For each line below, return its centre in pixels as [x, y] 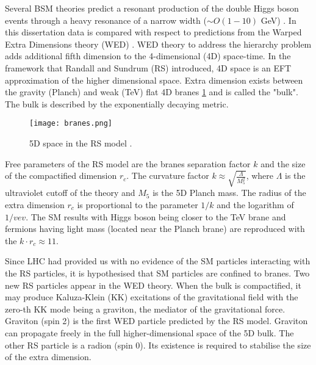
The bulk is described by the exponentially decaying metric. [117, 103]
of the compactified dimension [61, 175]
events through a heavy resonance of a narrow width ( [106, 20]
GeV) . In [278, 20]
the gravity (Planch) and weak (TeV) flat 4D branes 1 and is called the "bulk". [152, 92]
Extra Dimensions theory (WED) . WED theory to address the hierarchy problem [158, 44]
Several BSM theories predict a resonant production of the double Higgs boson [152, 8]
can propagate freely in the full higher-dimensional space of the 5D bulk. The [149, 332]
